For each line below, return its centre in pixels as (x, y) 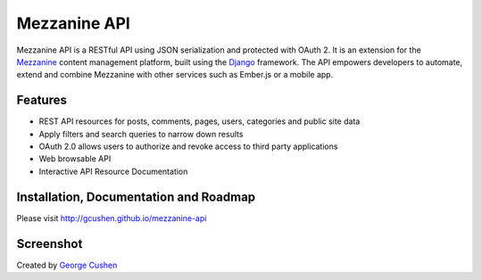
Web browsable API (75, 159)
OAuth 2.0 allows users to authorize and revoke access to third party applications (188, 146)
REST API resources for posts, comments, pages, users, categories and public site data (199, 121)
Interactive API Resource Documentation (113, 171)
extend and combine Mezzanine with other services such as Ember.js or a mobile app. (175, 75)
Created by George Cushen (67, 265)
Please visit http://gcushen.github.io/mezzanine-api (112, 218)
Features (42, 100)
